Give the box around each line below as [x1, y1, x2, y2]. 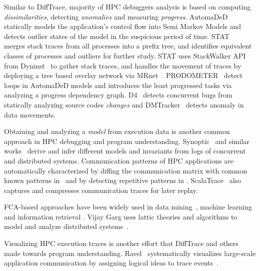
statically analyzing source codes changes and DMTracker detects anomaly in [4, 99, 244, 109]
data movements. [4, 109, 56, 119]
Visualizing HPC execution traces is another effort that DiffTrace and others [4, 238, 238, 248]
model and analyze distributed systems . [4, 221, 128, 231]
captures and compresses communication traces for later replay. [4, 184, 198, 195]
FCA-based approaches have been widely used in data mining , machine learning [4, 201, 252, 212]
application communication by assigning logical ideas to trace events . [4, 257, 218, 268]
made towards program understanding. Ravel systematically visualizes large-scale [4, 247, 256, 258]
